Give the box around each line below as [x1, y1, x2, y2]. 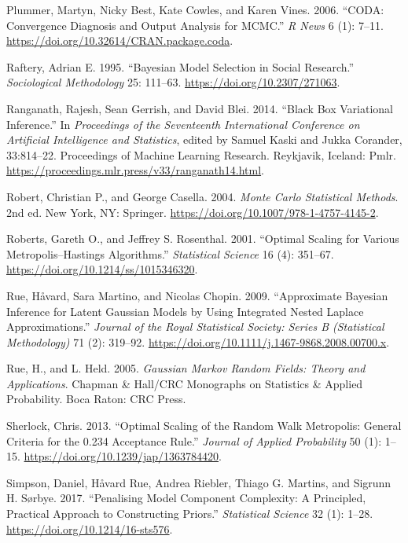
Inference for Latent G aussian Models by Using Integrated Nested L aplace [6, 303, 364, 319]
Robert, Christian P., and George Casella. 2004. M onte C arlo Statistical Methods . [6, 188, 399, 204]
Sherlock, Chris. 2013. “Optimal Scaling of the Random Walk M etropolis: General [6, 417, 402, 434]
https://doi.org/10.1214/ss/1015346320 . [6, 261, 198, 277]
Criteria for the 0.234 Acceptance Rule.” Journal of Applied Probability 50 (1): [6, 432, 382, 449]
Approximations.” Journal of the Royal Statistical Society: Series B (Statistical [6, 318, 384, 335]
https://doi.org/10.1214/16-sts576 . [6, 520, 173, 537]
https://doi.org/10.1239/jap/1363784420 [24, 448, 219, 464]
